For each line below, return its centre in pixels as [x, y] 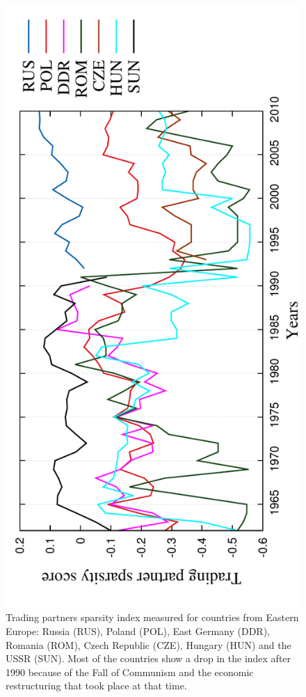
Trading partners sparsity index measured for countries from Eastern [152, 617]
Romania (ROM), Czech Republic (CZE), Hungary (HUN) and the [148, 644]
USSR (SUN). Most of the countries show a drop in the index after [148, 658]
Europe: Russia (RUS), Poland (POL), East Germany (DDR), [138, 631]
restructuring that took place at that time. [96, 686]
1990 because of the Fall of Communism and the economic [130, 672]
